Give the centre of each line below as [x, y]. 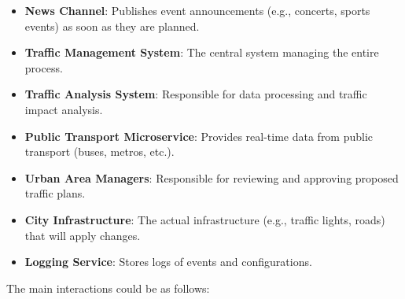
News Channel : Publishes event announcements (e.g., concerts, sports [197, 10]
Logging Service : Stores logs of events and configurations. [168, 262]
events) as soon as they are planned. [112, 26]
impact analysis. [64, 109]
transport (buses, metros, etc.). [99, 151]
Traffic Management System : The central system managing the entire [202, 52]
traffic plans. [55, 193]
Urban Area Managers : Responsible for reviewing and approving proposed [212, 177]
